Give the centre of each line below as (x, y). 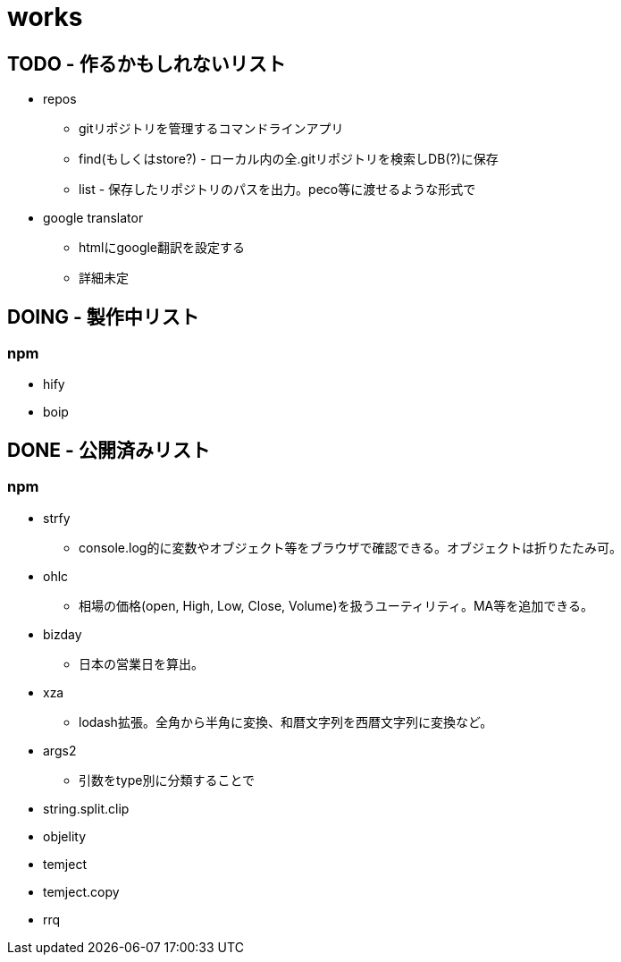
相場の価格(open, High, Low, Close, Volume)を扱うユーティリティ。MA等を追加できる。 (336, 605)
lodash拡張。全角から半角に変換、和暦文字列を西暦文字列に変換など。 (286, 721)
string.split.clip (86, 808)
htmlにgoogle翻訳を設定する (162, 248)
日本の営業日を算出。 (141, 663)
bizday (63, 634)
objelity (65, 836)
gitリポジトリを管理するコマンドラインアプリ (211, 129)
